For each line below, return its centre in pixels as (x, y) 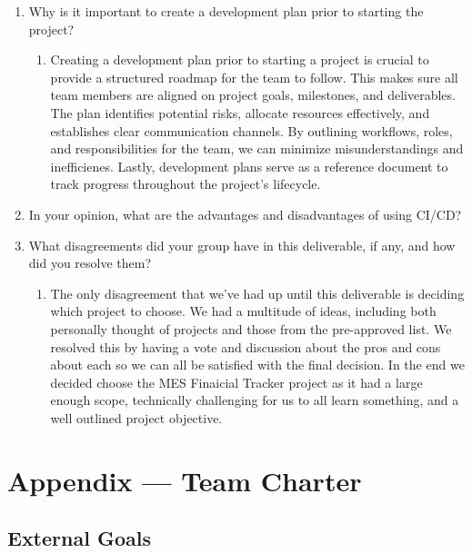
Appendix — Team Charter (185, 480)
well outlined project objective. (136, 417)
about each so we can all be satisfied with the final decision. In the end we (257, 365)
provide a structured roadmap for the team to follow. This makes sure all (254, 77)
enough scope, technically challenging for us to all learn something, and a (255, 400)
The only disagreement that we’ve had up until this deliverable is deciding (257, 293)
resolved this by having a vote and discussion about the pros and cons (246, 346)
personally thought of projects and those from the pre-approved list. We (251, 328)
